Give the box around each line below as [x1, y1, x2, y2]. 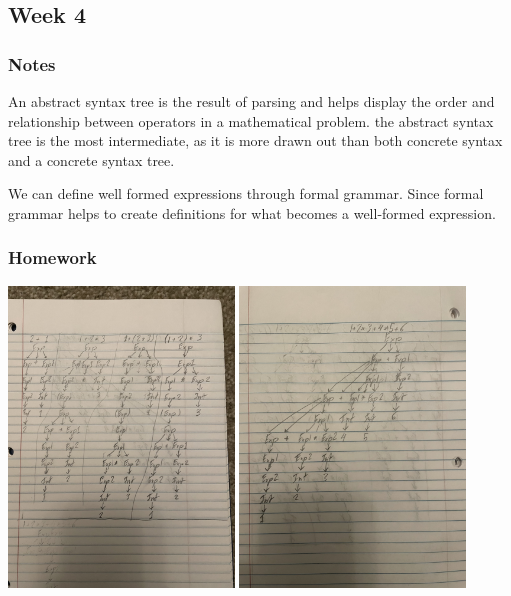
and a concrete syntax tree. [8, 149, 175, 170]
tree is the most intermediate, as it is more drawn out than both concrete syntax [8, 130, 503, 151]
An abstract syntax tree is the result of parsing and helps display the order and [8, 91, 495, 111]
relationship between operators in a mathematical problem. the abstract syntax [8, 110, 494, 131]
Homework [8, 245, 97, 270]
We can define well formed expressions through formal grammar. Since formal [8, 183, 484, 204]
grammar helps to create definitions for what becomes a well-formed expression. [8, 202, 496, 223]
